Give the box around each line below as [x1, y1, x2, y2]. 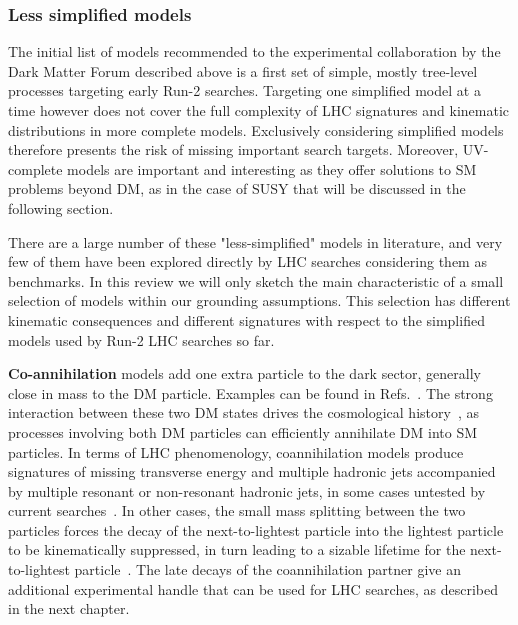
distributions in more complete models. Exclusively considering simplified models [8, 119, 504, 140]
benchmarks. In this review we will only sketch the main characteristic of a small [8, 270, 504, 291]
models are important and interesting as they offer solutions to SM [67, 158, 477, 179]
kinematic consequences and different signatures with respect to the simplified [8, 309, 485, 330]
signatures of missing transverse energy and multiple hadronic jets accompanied [8, 461, 496, 482]
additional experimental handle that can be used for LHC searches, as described [8, 578, 498, 599]
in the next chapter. [8, 598, 130, 619]
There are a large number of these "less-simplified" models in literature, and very [8, 231, 503, 252]
